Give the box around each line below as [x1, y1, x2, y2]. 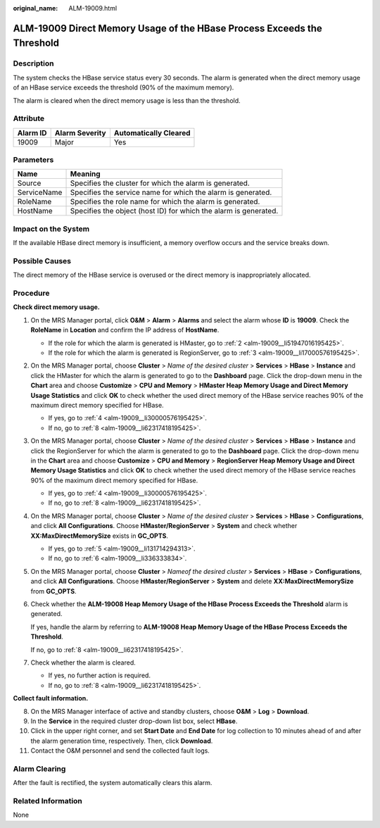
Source [17, 178, 42, 188]
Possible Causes [13, 256, 72, 265]
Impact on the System [13, 224, 90, 234]
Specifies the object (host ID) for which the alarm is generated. [70, 206, 279, 216]
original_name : [13, 4, 58, 12]
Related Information [13, 796, 82, 805]
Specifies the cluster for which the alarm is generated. [70, 178, 250, 188]
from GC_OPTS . [30, 586, 77, 595]
